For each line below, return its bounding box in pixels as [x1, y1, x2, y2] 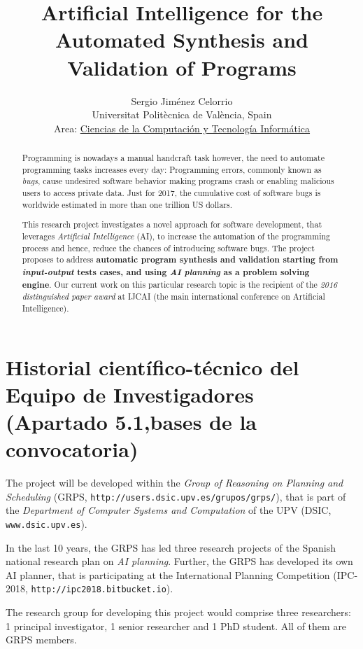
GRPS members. [6, 632, 77, 647]
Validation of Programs [67, 53, 297, 81]
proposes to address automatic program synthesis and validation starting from [22, 253, 339, 266]
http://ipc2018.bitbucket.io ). [31, 581, 173, 596]
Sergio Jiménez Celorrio [131, 93, 233, 108]
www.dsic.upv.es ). [6, 516, 87, 531]
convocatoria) [6, 435, 138, 463]
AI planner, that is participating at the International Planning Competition [6, 567, 330, 582]
